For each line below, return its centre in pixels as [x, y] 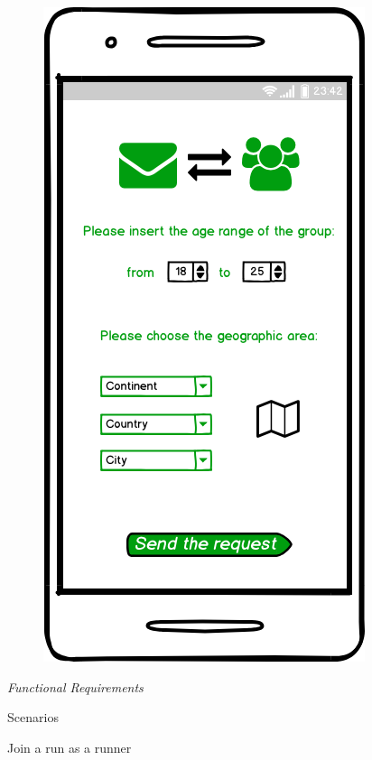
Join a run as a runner [70, 747]
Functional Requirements [75, 686]
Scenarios [33, 717]
